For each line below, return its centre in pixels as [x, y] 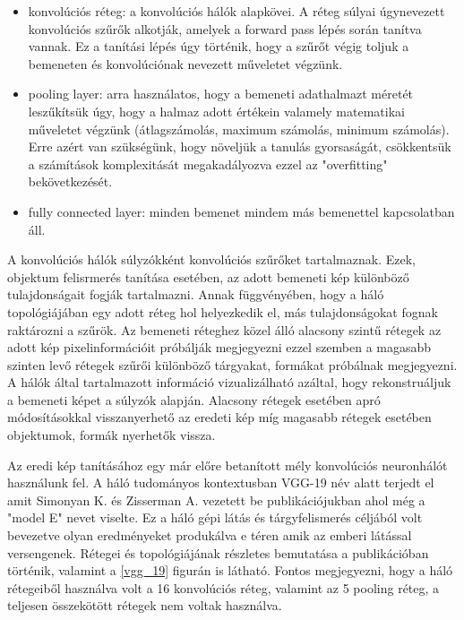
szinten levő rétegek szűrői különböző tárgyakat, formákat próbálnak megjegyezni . [232, 364]
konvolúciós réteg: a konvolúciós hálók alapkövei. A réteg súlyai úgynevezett [236, 11]
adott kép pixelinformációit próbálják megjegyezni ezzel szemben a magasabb [219, 347]
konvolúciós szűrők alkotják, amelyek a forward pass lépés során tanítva [225, 28]
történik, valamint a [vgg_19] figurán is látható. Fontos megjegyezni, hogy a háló [230, 570]
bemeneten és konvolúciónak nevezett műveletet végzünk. [185, 63]
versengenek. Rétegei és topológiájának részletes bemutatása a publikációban [218, 552]
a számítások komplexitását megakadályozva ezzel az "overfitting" [208, 164]
